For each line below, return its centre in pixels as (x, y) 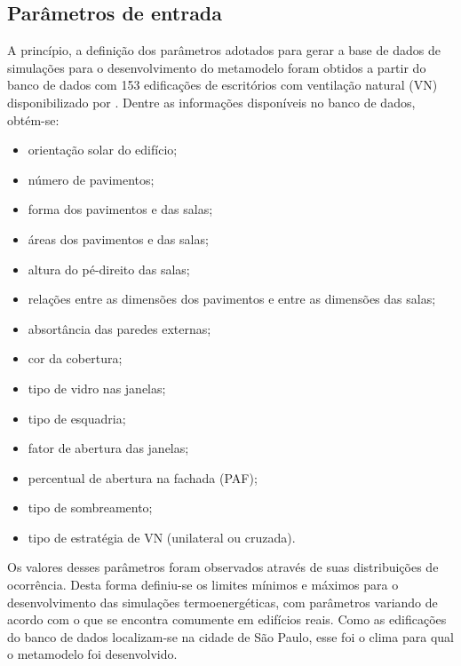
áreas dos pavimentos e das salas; (118, 238)
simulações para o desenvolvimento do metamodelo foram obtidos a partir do (217, 67)
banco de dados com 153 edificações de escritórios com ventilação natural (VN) (223, 85)
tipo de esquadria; (77, 418)
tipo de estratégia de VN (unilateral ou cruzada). (162, 537)
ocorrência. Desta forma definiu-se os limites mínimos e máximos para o (203, 585)
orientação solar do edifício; (103, 150)
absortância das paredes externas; (119, 328)
